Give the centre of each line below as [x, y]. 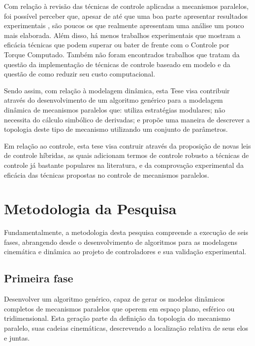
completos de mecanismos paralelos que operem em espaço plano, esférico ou [119, 308]
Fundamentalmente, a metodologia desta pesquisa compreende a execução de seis [126, 232]
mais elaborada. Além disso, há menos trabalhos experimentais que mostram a [122, 35]
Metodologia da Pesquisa [90, 209]
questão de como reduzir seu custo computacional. [80, 74]
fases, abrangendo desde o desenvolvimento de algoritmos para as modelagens [121, 242]
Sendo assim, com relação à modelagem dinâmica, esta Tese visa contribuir [117, 90]
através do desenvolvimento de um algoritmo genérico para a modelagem [113, 100]
